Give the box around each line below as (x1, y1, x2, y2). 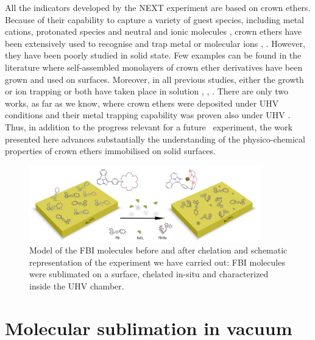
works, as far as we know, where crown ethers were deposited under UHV (5, 96, 279, 109)
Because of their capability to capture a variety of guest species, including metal (5, 13, 304, 26)
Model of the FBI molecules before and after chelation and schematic (29, 244, 288, 257)
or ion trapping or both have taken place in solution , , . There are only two (5, 85, 289, 97)
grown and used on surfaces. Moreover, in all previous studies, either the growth (5, 73, 304, 85)
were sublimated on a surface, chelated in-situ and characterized (29, 267, 269, 280)
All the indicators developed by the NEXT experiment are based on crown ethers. (5, 1, 311, 13)
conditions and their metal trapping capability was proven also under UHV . (5, 108, 291, 121)
